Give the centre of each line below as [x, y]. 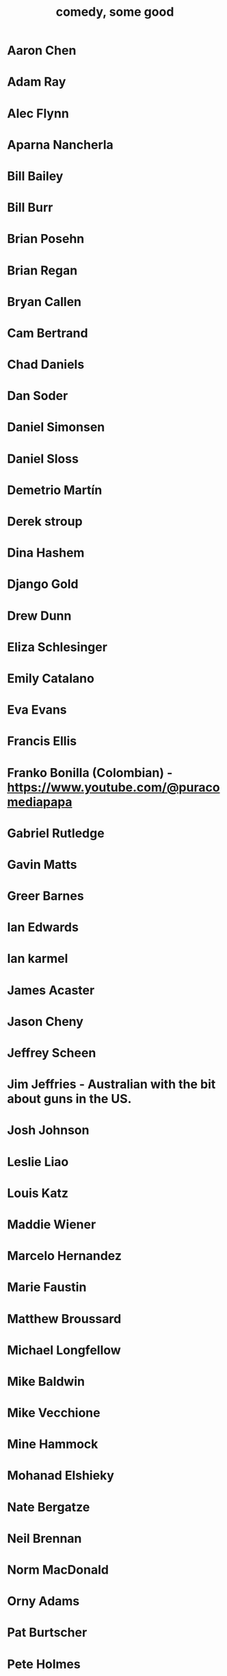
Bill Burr [30, 208]
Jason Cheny [45, 1022]
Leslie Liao [38, 1162]
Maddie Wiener [52, 1224]
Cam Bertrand [48, 333]
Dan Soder [38, 396]
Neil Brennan [44, 1538]
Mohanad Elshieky [61, 1476]
